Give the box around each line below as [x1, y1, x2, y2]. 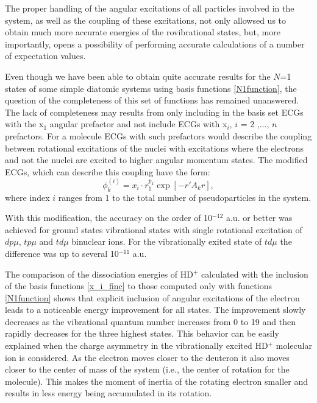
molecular [276, 339, 312, 352]
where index [5, 191, 50, 203]
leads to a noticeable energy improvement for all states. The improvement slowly [5, 303, 306, 316]
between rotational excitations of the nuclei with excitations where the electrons [5, 141, 304, 154]
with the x [5, 117, 44, 130]
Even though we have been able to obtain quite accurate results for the [5, 69, 271, 82]
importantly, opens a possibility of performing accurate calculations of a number [5, 37, 305, 50]
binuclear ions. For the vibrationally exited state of [71, 235, 262, 248]
